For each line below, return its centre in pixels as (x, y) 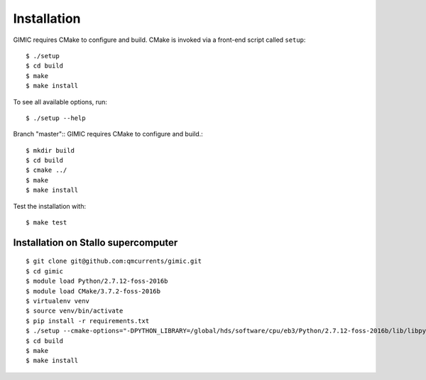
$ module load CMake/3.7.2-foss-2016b (93, 291)
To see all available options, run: (60, 102)
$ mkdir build (50, 150)
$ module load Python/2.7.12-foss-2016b (97, 281)
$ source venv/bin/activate (75, 311)
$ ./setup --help (56, 118)
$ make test (47, 223)
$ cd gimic (45, 271)
